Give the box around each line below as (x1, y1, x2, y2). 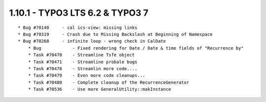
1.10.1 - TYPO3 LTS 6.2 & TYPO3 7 (9, 7, 149, 18)
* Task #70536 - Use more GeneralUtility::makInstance (28, 86, 171, 92)
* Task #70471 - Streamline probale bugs (28, 59, 137, 65)
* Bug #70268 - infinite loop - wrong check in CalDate (18, 38, 166, 44)
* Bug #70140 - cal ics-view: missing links (18, 25, 137, 30)
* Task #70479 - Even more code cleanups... (28, 73, 145, 78)
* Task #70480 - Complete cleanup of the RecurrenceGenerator (28, 79, 190, 85)
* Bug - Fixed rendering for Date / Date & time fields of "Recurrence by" (28, 45, 244, 51)
